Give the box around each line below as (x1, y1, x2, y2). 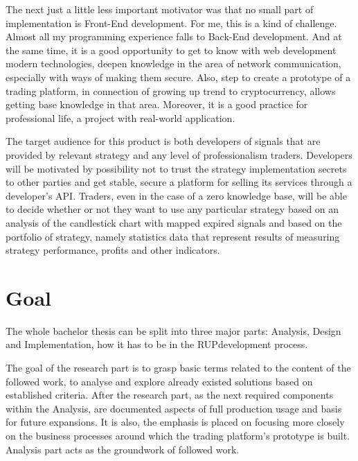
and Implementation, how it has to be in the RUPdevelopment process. (6, 337, 308, 351)
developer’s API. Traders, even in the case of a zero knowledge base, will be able (6, 188, 347, 202)
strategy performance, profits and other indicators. (6, 243, 220, 257)
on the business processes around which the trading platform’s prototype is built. (6, 428, 350, 442)
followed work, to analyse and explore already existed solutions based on (6, 374, 313, 388)
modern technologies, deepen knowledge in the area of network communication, (6, 56, 341, 71)
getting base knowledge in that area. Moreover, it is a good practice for (6, 97, 308, 112)
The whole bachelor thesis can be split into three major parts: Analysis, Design (6, 323, 341, 338)
